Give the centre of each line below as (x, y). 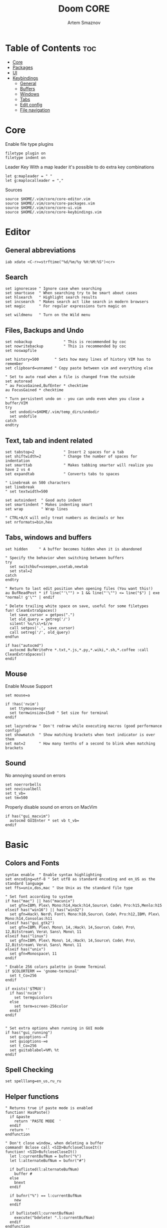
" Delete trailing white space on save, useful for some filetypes (77, 606)
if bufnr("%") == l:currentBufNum (45, 1196)
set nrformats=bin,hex (29, 522)
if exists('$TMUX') (25, 989)
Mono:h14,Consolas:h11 (29, 918)
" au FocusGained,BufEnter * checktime (47, 386)
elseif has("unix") (25, 949)
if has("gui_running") (29, 1033)
